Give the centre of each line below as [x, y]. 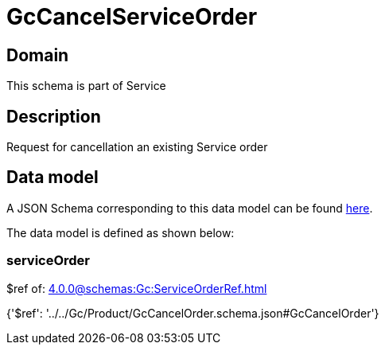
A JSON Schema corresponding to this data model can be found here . [190, 208]
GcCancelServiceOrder [132, 17]
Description [54, 116]
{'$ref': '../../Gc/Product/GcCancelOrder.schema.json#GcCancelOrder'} [193, 313]
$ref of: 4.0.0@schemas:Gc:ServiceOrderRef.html [137, 288]
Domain [38, 55]
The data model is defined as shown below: [121, 232]
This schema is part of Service [86, 86]
